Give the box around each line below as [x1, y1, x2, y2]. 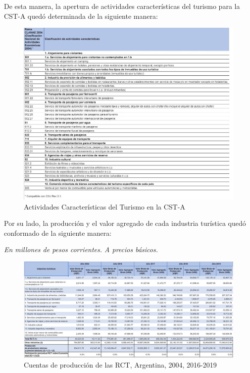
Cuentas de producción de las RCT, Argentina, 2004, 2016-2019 [24, 360, 217, 370]
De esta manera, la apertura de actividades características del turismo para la [4, 1, 240, 11]
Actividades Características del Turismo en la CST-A [24, 201, 185, 212]
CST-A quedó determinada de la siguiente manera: [4, 10, 158, 21]
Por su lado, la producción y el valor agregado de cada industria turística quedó [4, 218, 246, 228]
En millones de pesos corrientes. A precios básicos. [4, 244, 158, 255]
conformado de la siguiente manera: [4, 227, 112, 238]
